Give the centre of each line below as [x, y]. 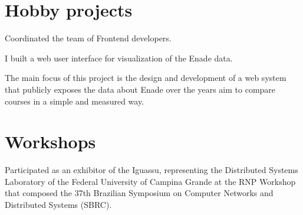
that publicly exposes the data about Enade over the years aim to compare [140, 89]
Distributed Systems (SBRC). [58, 204]
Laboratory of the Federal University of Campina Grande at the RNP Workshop [150, 181]
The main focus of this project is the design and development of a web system [146, 78]
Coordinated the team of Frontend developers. [88, 38]
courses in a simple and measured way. [75, 101]
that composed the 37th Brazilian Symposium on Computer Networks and [139, 193]
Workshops [50, 141]
